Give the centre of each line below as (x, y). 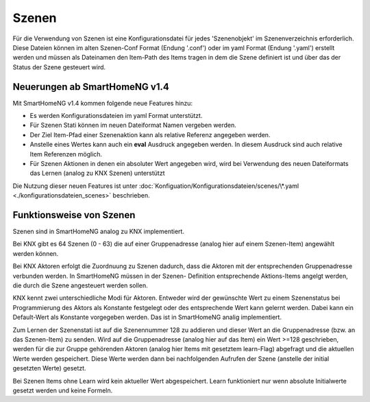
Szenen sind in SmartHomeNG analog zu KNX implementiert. (99, 232)
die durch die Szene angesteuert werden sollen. (80, 285)
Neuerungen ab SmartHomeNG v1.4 (91, 87)
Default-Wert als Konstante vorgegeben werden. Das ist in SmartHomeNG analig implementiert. (147, 317)
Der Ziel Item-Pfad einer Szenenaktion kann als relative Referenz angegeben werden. (150, 134)
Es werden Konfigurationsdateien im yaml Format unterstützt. (116, 116)
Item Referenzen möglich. (66, 154)
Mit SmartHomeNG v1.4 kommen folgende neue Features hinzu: (103, 103)
